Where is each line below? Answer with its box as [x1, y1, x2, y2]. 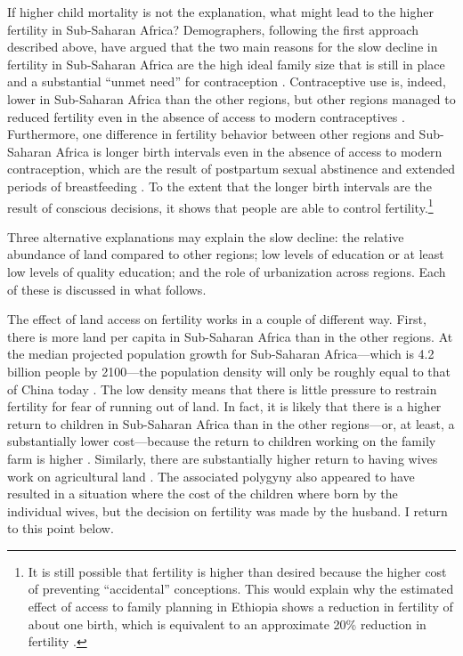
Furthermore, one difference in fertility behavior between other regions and [7, 125, 415, 143]
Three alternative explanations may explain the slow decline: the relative [7, 227, 404, 246]
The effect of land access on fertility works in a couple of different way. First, [7, 310, 426, 328]
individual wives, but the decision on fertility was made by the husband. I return [7, 501, 448, 520]
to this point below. [7, 519, 114, 538]
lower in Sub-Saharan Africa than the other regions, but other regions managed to [7, 89, 456, 108]
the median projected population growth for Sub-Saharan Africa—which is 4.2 [7, 344, 435, 363]
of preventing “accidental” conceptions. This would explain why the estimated [28, 579, 454, 598]
